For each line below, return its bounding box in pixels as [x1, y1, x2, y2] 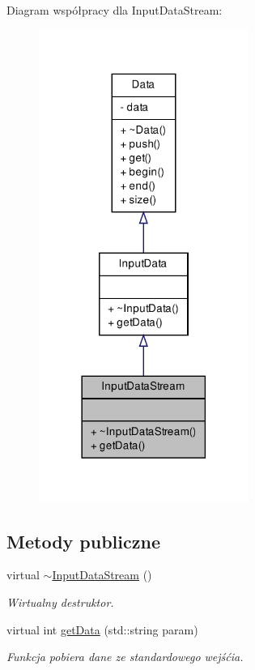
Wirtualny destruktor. [6, 594, 114, 611]
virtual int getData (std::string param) [6, 621, 198, 638]
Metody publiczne [6, 528, 160, 553]
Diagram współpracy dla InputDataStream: [6, 2, 223, 18]
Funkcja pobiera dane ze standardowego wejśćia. [6, 648, 244, 665]
